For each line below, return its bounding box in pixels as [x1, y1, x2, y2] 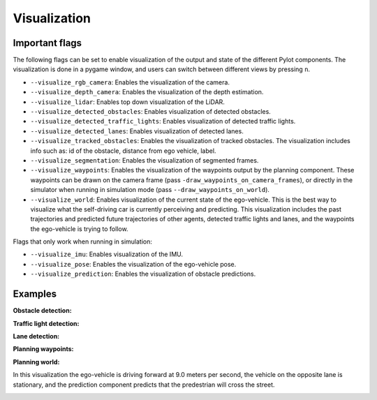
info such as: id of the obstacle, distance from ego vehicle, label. [30, 147, 216, 155]
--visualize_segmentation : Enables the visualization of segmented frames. [30, 156, 259, 164]
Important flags [13, 37, 82, 49]
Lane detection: [13, 332, 60, 340]
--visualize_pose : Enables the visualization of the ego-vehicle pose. [30, 260, 237, 268]
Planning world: [13, 357, 60, 366]
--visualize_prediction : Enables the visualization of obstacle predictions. [30, 269, 256, 279]
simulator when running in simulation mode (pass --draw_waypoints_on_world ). [30, 186, 270, 194]
